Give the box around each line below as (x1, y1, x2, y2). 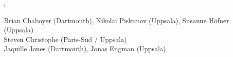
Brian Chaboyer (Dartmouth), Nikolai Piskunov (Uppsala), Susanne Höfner (4, 15, 229, 25)
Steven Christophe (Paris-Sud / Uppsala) (4, 34, 127, 44)
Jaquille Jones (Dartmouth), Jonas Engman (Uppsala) (4, 43, 166, 54)
